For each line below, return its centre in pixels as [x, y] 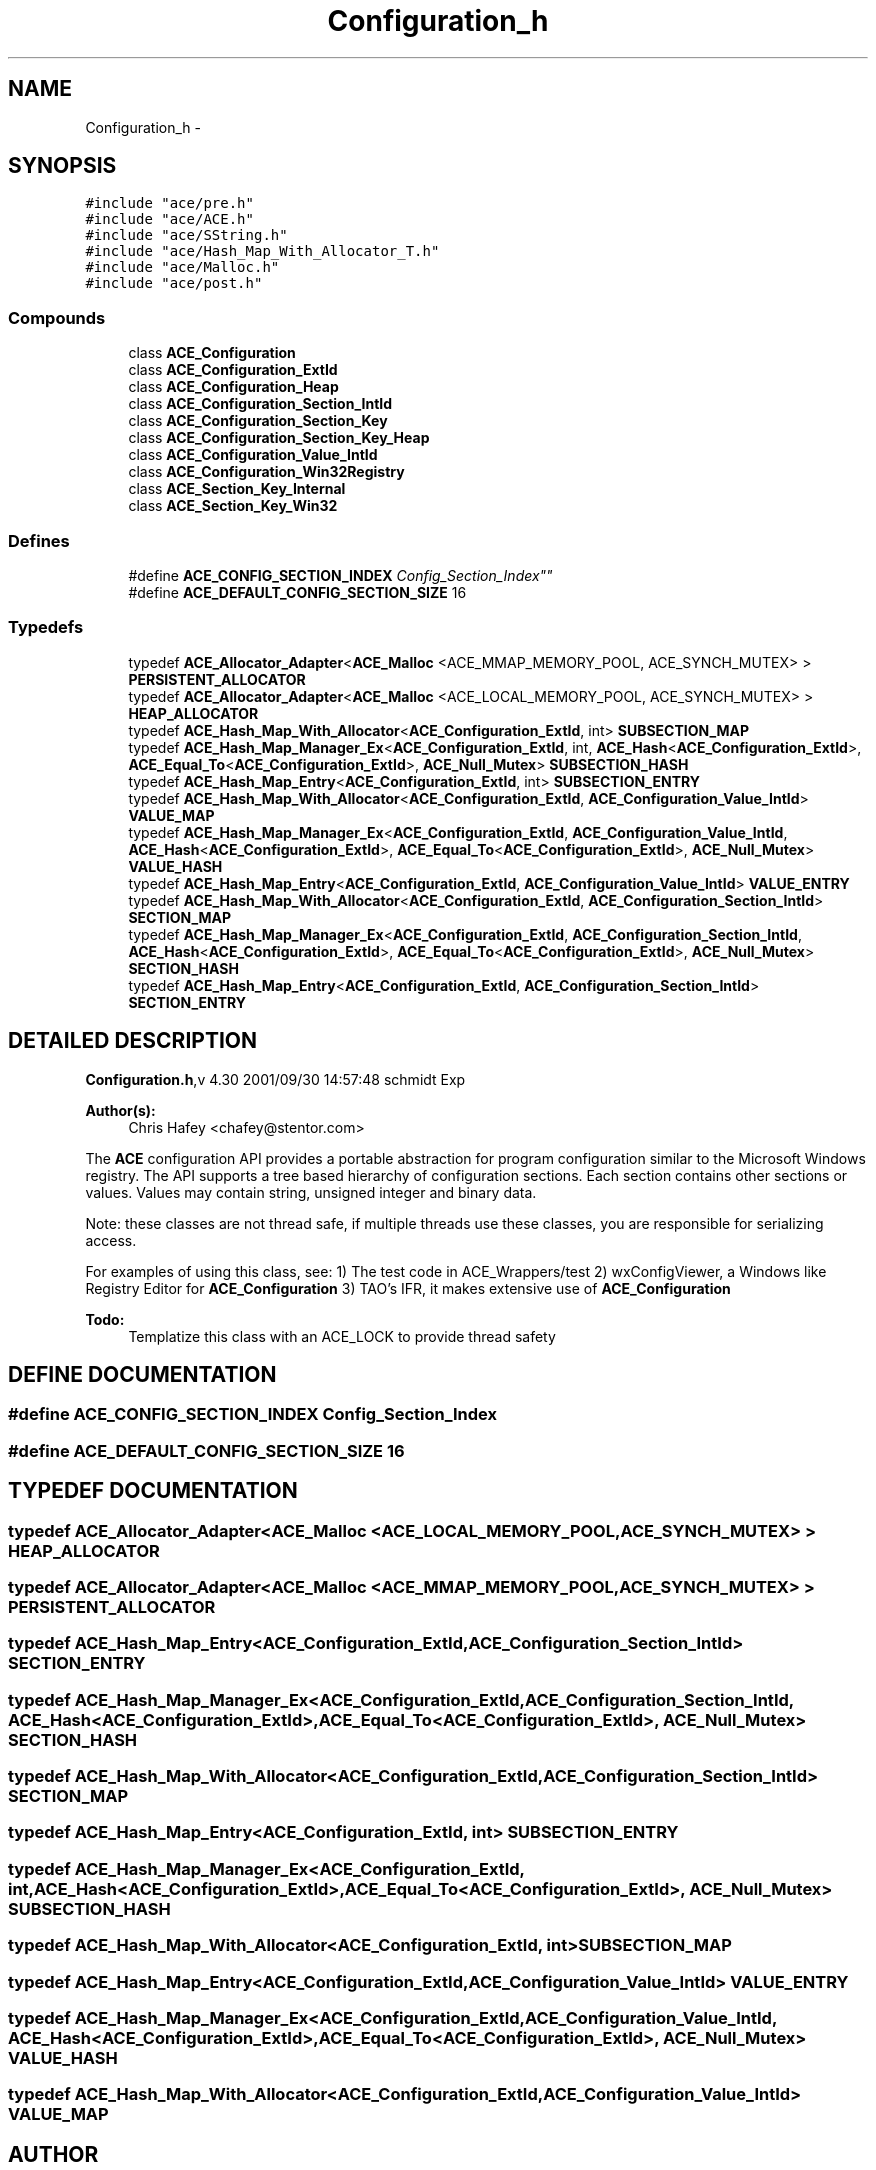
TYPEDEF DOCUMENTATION [153, 1491]
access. [111, 1240]
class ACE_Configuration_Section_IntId [260, 404]
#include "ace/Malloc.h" [182, 267]
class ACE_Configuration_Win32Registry [266, 472]
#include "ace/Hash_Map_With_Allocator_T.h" [262, 251]
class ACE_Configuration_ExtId [233, 370]
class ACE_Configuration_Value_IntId [253, 455]
